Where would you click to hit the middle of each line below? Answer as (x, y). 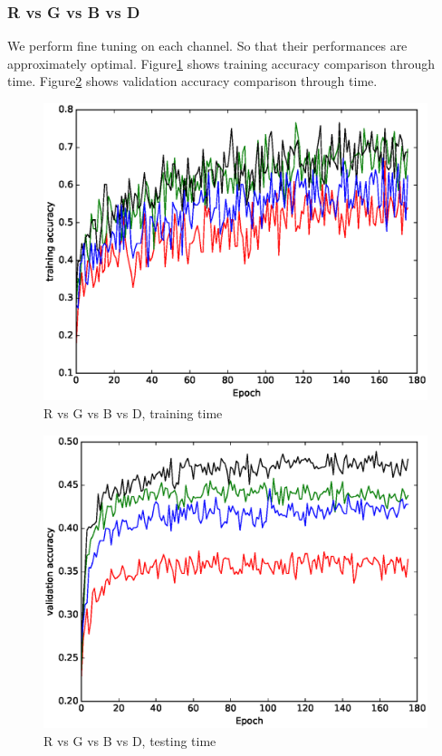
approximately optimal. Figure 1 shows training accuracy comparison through (221, 63)
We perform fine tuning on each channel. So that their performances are (207, 46)
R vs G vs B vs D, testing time (130, 740)
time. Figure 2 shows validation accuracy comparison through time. (192, 81)
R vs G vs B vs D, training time (133, 412)
